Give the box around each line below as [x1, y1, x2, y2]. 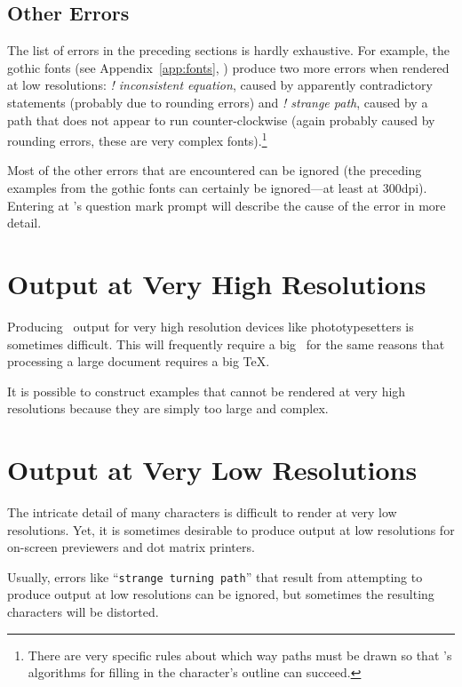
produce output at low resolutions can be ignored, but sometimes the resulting [7, 585, 434, 603]
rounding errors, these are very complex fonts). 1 [7, 129, 267, 149]
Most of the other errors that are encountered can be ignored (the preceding [7, 161, 422, 180]
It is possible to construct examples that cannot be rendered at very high [7, 381, 406, 400]
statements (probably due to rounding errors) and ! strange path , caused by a [7, 92, 428, 111]
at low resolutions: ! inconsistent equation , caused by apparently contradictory [7, 76, 433, 94]
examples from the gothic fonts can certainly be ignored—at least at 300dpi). [7, 179, 427, 197]
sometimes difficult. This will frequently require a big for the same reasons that [7, 334, 445, 353]
